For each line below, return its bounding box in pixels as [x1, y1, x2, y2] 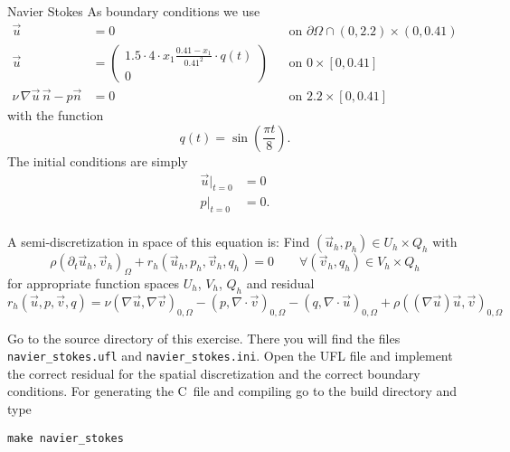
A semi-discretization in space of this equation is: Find [7, 232, 310, 251]
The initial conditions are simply [7, 151, 188, 170]
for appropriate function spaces [7, 274, 180, 293]
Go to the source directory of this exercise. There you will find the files [7, 328, 401, 347]
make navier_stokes [7, 431, 124, 445]
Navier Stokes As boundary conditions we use [7, 2, 260, 20]
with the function [7, 106, 104, 125]
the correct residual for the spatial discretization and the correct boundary [7, 363, 420, 382]
